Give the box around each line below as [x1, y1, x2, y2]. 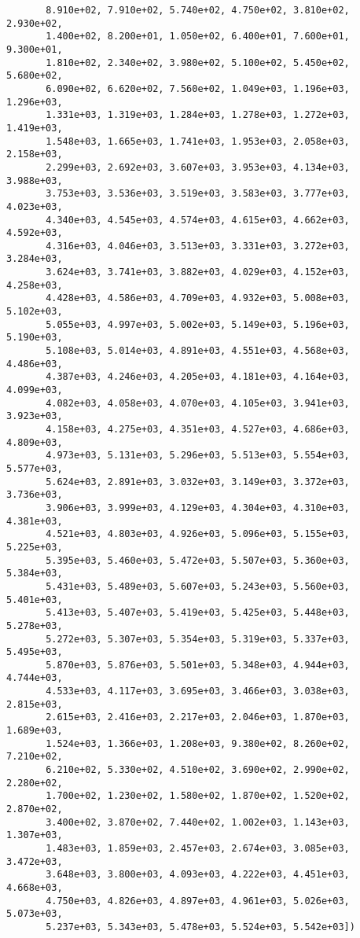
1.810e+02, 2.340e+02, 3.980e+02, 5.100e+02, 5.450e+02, [46, 57, 350, 68]
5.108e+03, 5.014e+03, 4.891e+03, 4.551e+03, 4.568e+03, [46, 345, 350, 357]
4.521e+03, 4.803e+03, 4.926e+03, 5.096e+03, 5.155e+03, [46, 528, 350, 540]
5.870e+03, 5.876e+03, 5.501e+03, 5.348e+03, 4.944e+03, [46, 659, 350, 671]
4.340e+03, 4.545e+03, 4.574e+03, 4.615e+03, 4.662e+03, [46, 214, 350, 226]
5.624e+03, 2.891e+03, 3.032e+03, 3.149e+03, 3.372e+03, [46, 476, 350, 487]
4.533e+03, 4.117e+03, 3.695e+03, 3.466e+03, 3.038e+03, [46, 686, 350, 697]
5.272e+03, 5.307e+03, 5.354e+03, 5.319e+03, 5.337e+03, [46, 633, 350, 645]
